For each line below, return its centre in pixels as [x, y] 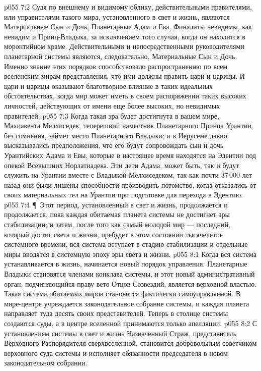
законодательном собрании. [46, 363]
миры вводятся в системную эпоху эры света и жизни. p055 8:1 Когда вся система [130, 254]
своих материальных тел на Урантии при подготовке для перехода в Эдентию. [123, 195]
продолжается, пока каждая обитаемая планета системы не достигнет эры [117, 214]
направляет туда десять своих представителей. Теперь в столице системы [116, 313]
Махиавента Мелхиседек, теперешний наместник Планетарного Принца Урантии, [129, 125]
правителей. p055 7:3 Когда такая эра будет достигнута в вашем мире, [112, 115]
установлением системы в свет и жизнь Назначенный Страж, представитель [120, 333]
